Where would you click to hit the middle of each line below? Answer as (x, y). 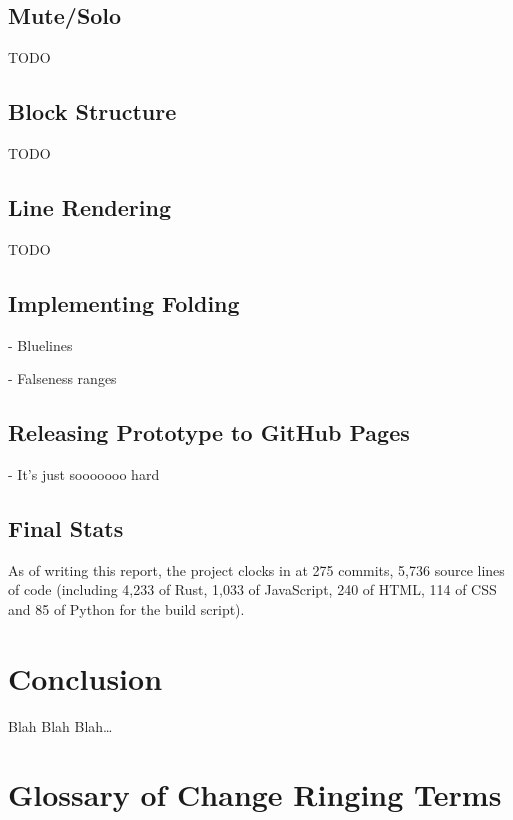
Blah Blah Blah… (60, 725)
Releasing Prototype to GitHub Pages (209, 432)
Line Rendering (90, 206)
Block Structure (92, 111)
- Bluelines (40, 344)
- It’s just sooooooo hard (84, 473)
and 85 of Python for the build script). (126, 608)
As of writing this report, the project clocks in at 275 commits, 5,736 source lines (256, 569)
